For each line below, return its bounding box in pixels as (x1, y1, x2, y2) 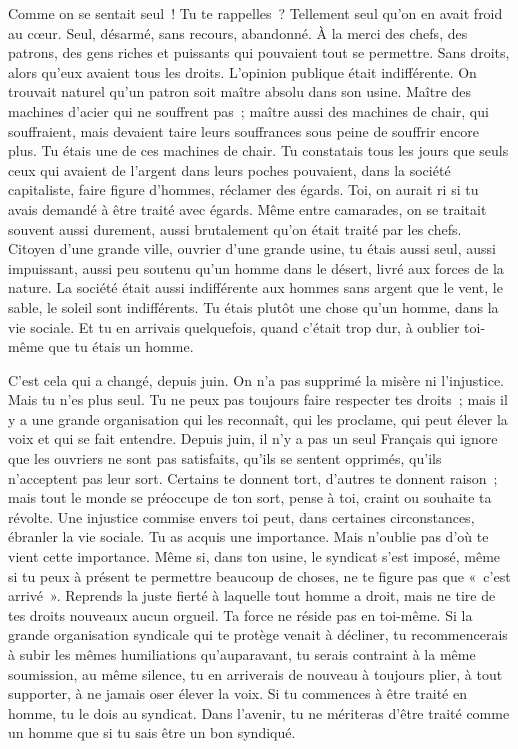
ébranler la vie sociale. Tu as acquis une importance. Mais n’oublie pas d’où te (8, 526, 489, 547)
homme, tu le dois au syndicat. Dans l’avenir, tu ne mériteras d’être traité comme (8, 702, 510, 723)
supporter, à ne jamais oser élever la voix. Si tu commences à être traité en (8, 683, 467, 704)
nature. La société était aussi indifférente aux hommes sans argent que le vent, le (8, 277, 503, 298)
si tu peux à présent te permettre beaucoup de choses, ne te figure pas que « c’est (8, 565, 511, 586)
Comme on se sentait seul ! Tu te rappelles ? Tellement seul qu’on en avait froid (8, 3, 503, 23)
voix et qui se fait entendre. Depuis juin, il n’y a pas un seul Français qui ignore (8, 428, 498, 449)
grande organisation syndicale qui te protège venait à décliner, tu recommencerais (8, 624, 508, 645)
